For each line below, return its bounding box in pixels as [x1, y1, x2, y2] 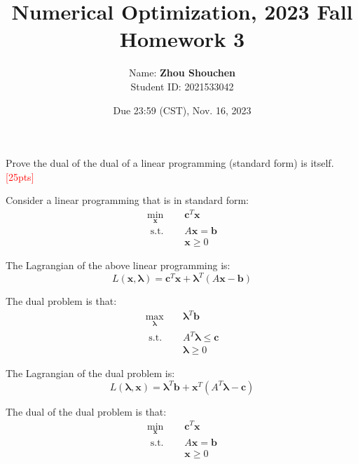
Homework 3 [119, 25, 245, 53]
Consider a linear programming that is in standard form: [6, 193, 249, 207]
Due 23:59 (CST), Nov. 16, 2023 [113, 102, 252, 117]
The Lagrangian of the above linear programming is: [6, 258, 230, 273]
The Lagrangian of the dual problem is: [6, 366, 175, 381]
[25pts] [6, 169, 34, 184]
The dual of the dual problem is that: [6, 404, 167, 418]
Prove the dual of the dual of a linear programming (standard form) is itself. [6, 156, 334, 170]
